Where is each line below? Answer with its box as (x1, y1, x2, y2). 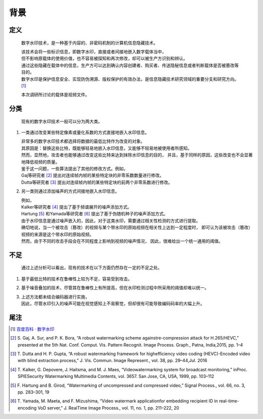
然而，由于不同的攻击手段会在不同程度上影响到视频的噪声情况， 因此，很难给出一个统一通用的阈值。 (21, 238, 223, 244)
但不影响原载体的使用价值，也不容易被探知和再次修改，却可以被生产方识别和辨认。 (21, 56, 188, 61)
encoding (18, 405, 37, 411)
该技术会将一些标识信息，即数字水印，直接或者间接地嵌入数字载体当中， (21, 49, 167, 55)
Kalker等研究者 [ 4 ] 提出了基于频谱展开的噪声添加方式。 (21, 204, 132, 209)
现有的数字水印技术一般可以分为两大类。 (21, 118, 102, 124)
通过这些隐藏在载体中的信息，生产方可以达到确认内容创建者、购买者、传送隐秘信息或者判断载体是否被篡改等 (21, 62, 239, 68)
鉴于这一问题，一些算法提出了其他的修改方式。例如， (21, 166, 128, 171)
